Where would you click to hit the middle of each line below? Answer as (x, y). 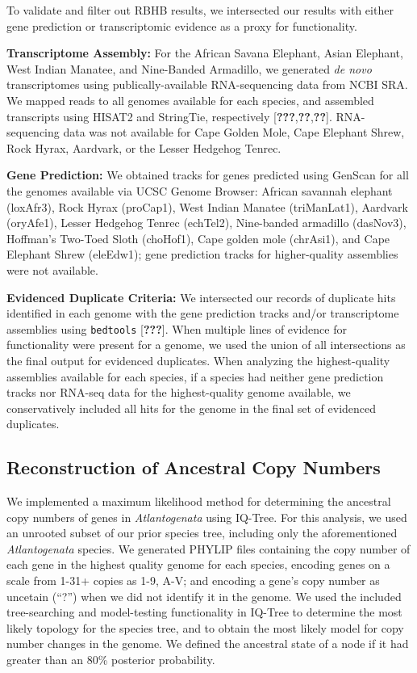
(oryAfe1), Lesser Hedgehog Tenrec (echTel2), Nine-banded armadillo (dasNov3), (206, 223)
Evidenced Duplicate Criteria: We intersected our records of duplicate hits (201, 297)
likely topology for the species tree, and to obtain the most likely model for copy (205, 627)
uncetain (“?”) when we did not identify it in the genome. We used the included (204, 596)
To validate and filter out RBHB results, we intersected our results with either (200, 10)
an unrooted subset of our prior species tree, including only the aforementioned (202, 533)
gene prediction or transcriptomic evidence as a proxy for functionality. (182, 25)
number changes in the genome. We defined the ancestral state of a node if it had (208, 644)
